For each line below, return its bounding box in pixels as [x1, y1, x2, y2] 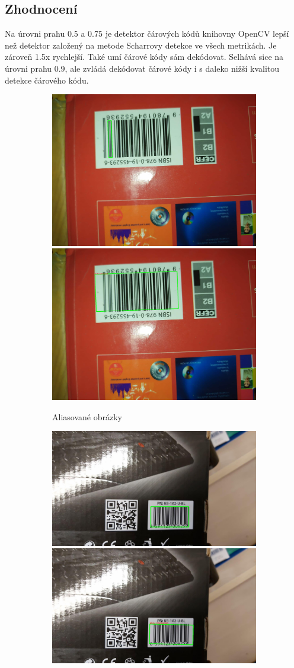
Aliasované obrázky [52, 410, 122, 423]
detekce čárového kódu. [5, 73, 89, 86]
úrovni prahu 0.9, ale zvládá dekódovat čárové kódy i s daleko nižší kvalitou [5, 62, 280, 74]
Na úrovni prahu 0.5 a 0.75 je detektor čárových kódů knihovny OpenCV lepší [5, 27, 289, 40]
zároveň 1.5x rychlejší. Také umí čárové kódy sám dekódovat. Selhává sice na [5, 50, 284, 63]
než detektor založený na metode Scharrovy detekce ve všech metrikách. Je [5, 39, 277, 51]
